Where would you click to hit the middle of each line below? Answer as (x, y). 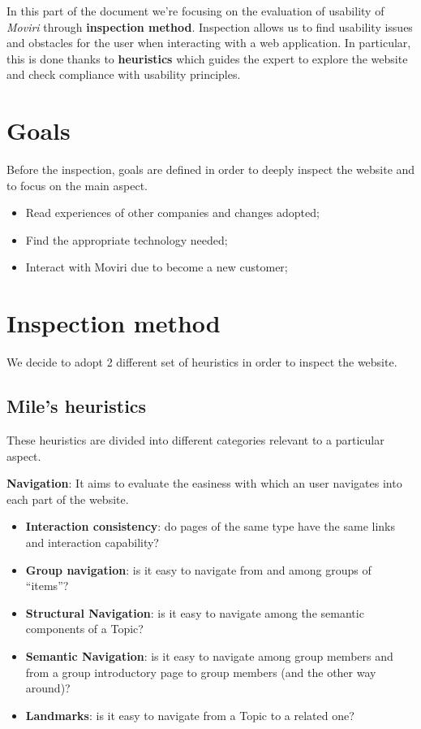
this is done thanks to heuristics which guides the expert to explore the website (207, 58)
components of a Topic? (84, 629)
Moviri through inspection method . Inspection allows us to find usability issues (210, 26)
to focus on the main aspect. (77, 185)
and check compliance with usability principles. (124, 74)
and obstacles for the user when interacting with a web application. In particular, (209, 43)
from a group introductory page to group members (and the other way (201, 672)
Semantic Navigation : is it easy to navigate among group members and (209, 655)
